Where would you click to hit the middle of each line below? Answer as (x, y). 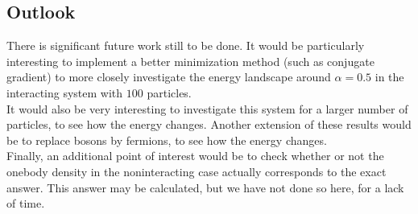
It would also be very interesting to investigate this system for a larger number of (207, 108)
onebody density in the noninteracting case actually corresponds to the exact (197, 171)
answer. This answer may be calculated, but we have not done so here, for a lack (205, 187)
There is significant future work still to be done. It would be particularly (186, 45)
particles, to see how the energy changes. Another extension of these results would (209, 124)
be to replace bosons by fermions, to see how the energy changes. (167, 140)
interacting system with (65, 92)
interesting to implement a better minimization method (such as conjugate (190, 61)
